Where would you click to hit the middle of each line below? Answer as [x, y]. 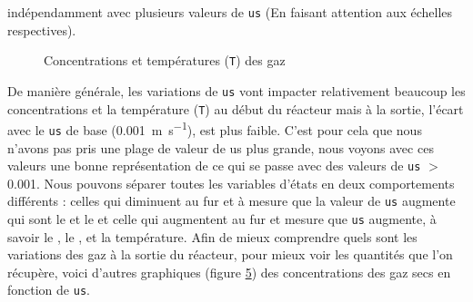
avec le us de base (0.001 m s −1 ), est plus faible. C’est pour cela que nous [215, 128]
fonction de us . [49, 290]
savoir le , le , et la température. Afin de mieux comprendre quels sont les [212, 236]
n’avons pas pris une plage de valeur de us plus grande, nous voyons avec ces [221, 147]
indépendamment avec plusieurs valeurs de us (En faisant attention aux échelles [230, 12]
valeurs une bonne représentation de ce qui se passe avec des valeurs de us [214, 166]
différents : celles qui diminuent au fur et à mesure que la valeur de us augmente [231, 201]
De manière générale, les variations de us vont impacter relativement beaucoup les [236, 90]
